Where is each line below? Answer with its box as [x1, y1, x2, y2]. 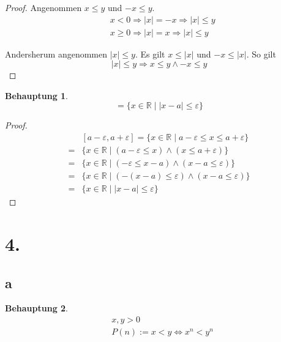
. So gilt [246, 47, 276, 60]
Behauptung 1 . [5, 89, 69, 102]
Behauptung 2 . [5, 302, 69, 314]
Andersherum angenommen [5, 47, 107, 60]
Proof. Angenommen [5, 1, 82, 13]
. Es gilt [135, 47, 165, 60]
